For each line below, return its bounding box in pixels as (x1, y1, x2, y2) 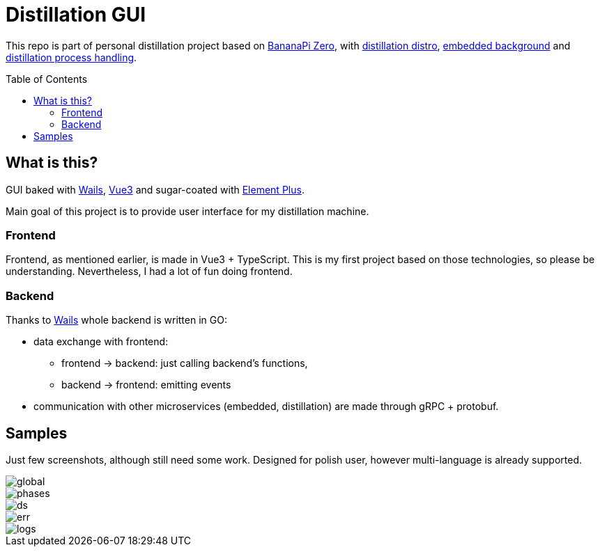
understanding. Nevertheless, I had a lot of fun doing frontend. (6, 265, 293, 278)
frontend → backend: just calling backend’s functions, (61, 357, 308, 370)
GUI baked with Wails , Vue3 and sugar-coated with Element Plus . (6, 183, 305, 196)
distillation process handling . (6, 51, 137, 63)
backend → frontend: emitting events (61, 379, 231, 391)
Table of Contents (6, 72, 88, 85)
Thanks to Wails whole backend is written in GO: (6, 314, 227, 326)
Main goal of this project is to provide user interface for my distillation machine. (6, 205, 369, 217)
